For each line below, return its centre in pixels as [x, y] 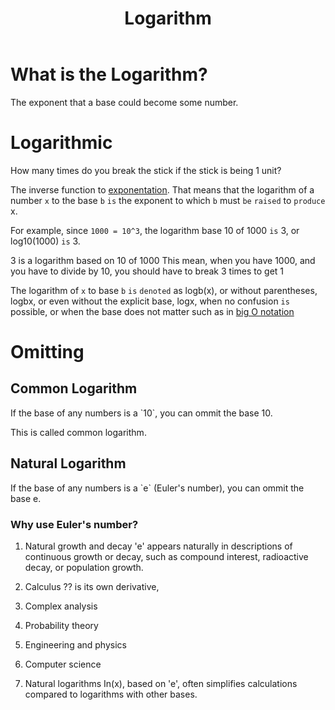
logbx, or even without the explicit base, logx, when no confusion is [150, 301]
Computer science [63, 664]
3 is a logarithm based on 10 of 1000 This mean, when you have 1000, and [163, 260]
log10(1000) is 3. [45, 241]
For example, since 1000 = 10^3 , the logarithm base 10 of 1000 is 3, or [155, 230]
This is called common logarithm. [78, 432]
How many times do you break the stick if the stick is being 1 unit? [146, 170]
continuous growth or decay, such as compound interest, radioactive [166, 556]
